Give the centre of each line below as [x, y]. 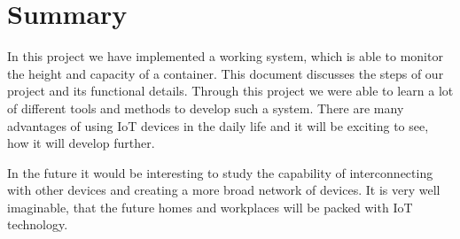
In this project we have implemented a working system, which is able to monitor [225, 56]
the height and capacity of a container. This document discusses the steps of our [226, 73]
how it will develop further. [81, 143]
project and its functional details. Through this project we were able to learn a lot [230, 91]
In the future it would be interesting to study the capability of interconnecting [220, 172]
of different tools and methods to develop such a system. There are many [206, 108]
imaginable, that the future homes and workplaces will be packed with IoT [210, 207]
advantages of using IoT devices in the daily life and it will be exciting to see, [218, 125]
